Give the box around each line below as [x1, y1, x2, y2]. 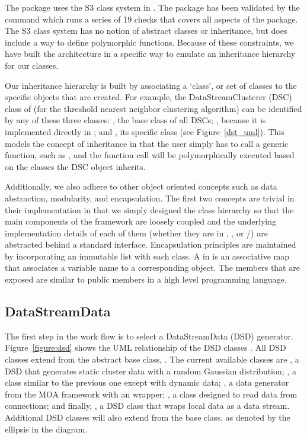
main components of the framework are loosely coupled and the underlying [5, 215, 277, 227]
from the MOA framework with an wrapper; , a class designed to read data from [5, 387, 298, 400]
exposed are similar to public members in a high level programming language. [5, 273, 287, 286]
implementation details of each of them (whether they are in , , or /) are [5, 226, 268, 239]
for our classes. [5, 59, 59, 71]
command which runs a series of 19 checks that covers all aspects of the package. [5, 12, 298, 25]
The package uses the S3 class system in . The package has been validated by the [5, 1, 300, 13]
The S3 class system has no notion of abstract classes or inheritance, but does [5, 24, 287, 37]
